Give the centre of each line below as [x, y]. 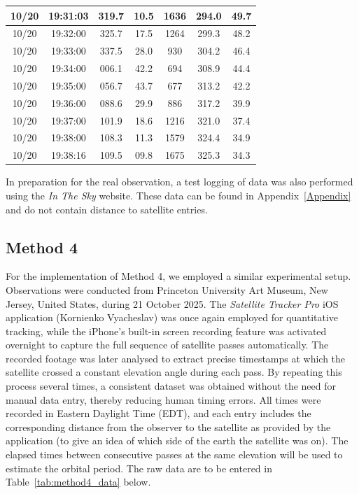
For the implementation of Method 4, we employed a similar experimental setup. [178, 276]
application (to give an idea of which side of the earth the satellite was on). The [177, 440]
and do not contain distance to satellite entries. [107, 209]
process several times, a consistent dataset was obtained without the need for [171, 386]
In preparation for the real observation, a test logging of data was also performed [179, 182]
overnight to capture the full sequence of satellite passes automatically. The [167, 345]
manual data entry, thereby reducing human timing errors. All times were [163, 399]
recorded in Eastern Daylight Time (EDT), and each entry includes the [159, 413]
